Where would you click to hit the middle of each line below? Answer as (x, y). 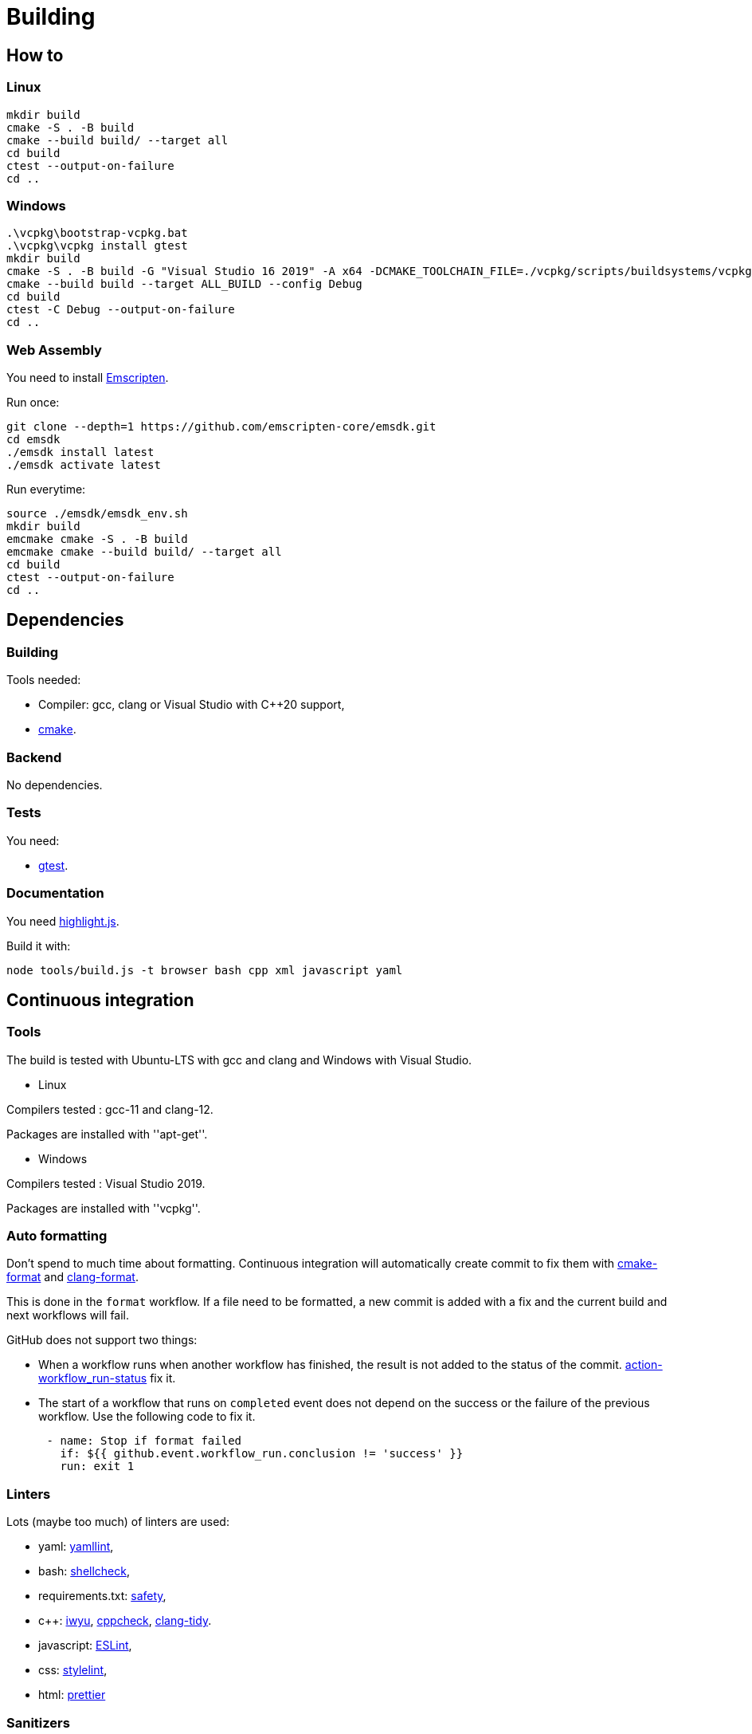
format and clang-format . (72, 1277)
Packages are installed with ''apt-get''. (107, 1134)
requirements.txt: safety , (102, 1596)
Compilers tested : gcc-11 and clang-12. (110, 1109)
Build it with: (39, 946)
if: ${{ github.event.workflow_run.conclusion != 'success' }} (262, 1454)
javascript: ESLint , (85, 1646)
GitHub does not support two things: (102, 1340)
